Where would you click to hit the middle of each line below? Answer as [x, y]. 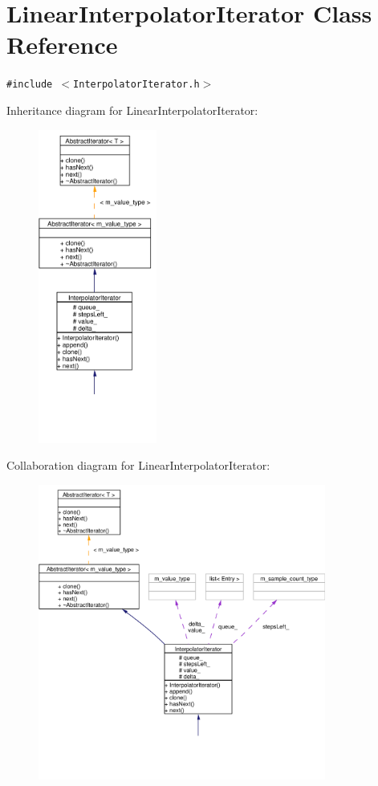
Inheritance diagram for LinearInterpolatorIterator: [132, 110]
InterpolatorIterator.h [136, 85]
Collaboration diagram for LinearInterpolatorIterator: [138, 465]
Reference [62, 45]
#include [30, 85]
